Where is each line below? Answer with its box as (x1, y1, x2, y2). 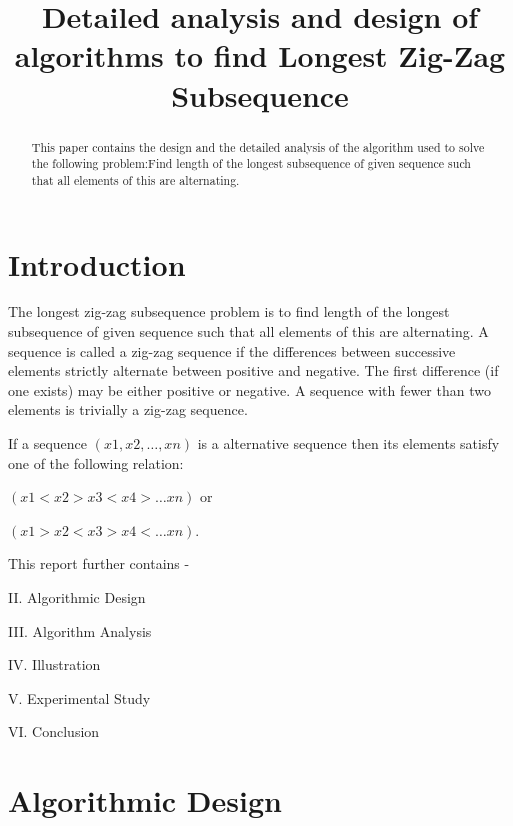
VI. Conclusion (8, 721, 100, 742)
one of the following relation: (8, 452, 184, 473)
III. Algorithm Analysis (8, 620, 152, 641)
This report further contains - (8, 553, 190, 574)
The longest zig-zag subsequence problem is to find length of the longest (8, 301, 450, 322)
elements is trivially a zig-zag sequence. (8, 399, 248, 420)
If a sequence (8, 433, 88, 454)
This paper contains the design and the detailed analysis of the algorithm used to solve (31, 138, 485, 155)
